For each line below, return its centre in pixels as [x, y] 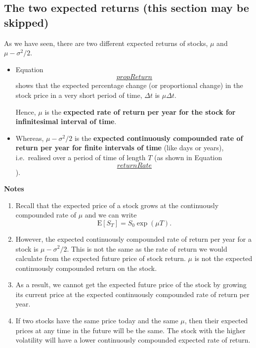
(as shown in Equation [188, 157]
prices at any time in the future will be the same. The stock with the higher [130, 330]
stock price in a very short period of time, [79, 95]
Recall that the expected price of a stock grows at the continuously [117, 205]
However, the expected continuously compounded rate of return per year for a [133, 239]
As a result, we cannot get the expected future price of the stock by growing [131, 284]
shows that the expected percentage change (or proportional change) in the [129, 85]
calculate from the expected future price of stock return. [101, 258]
